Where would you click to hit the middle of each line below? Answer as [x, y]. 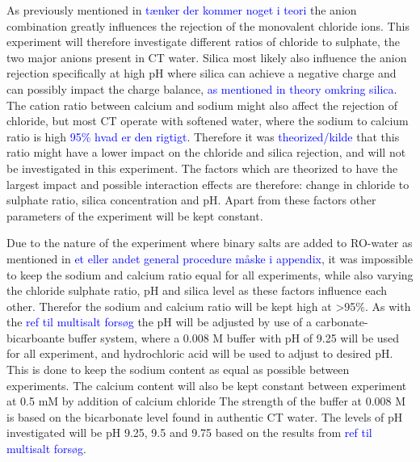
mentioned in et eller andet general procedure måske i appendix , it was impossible [210, 258]
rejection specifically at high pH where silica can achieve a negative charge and [202, 73]
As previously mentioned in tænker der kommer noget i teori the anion [182, 10]
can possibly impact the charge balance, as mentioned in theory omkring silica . [202, 88]
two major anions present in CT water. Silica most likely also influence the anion [207, 57]
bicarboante [36, 337]
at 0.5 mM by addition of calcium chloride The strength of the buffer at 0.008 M [206, 401]
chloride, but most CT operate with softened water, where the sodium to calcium [208, 121]
